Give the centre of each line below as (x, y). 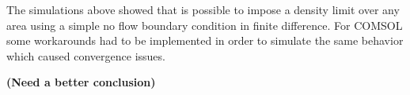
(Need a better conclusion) (81, 82)
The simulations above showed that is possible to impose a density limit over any (203, 9)
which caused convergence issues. (86, 55)
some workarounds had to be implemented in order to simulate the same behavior (205, 40)
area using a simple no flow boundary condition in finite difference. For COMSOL (205, 25)
